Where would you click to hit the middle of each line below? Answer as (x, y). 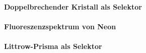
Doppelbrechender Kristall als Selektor (73, 6)
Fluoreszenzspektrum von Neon (60, 26)
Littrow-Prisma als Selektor (53, 46)
